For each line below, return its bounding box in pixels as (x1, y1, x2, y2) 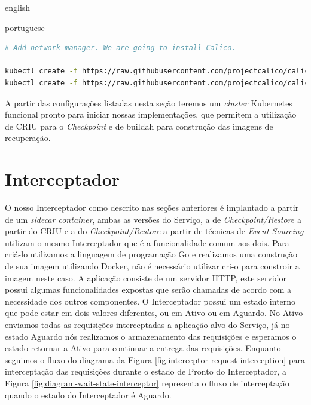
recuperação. (5, 131, 51, 144)
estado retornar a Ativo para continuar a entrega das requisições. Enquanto (5, 342, 281, 354)
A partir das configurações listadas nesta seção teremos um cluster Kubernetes (5, 96, 292, 109)
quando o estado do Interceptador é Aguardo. (5, 388, 172, 401)
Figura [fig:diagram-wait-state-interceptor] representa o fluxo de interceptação (5, 376, 289, 389)
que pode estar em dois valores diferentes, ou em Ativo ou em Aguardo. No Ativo (5, 306, 303, 319)
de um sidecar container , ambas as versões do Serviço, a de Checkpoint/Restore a (5, 213, 301, 225)
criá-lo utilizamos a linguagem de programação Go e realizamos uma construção (5, 248, 297, 260)
